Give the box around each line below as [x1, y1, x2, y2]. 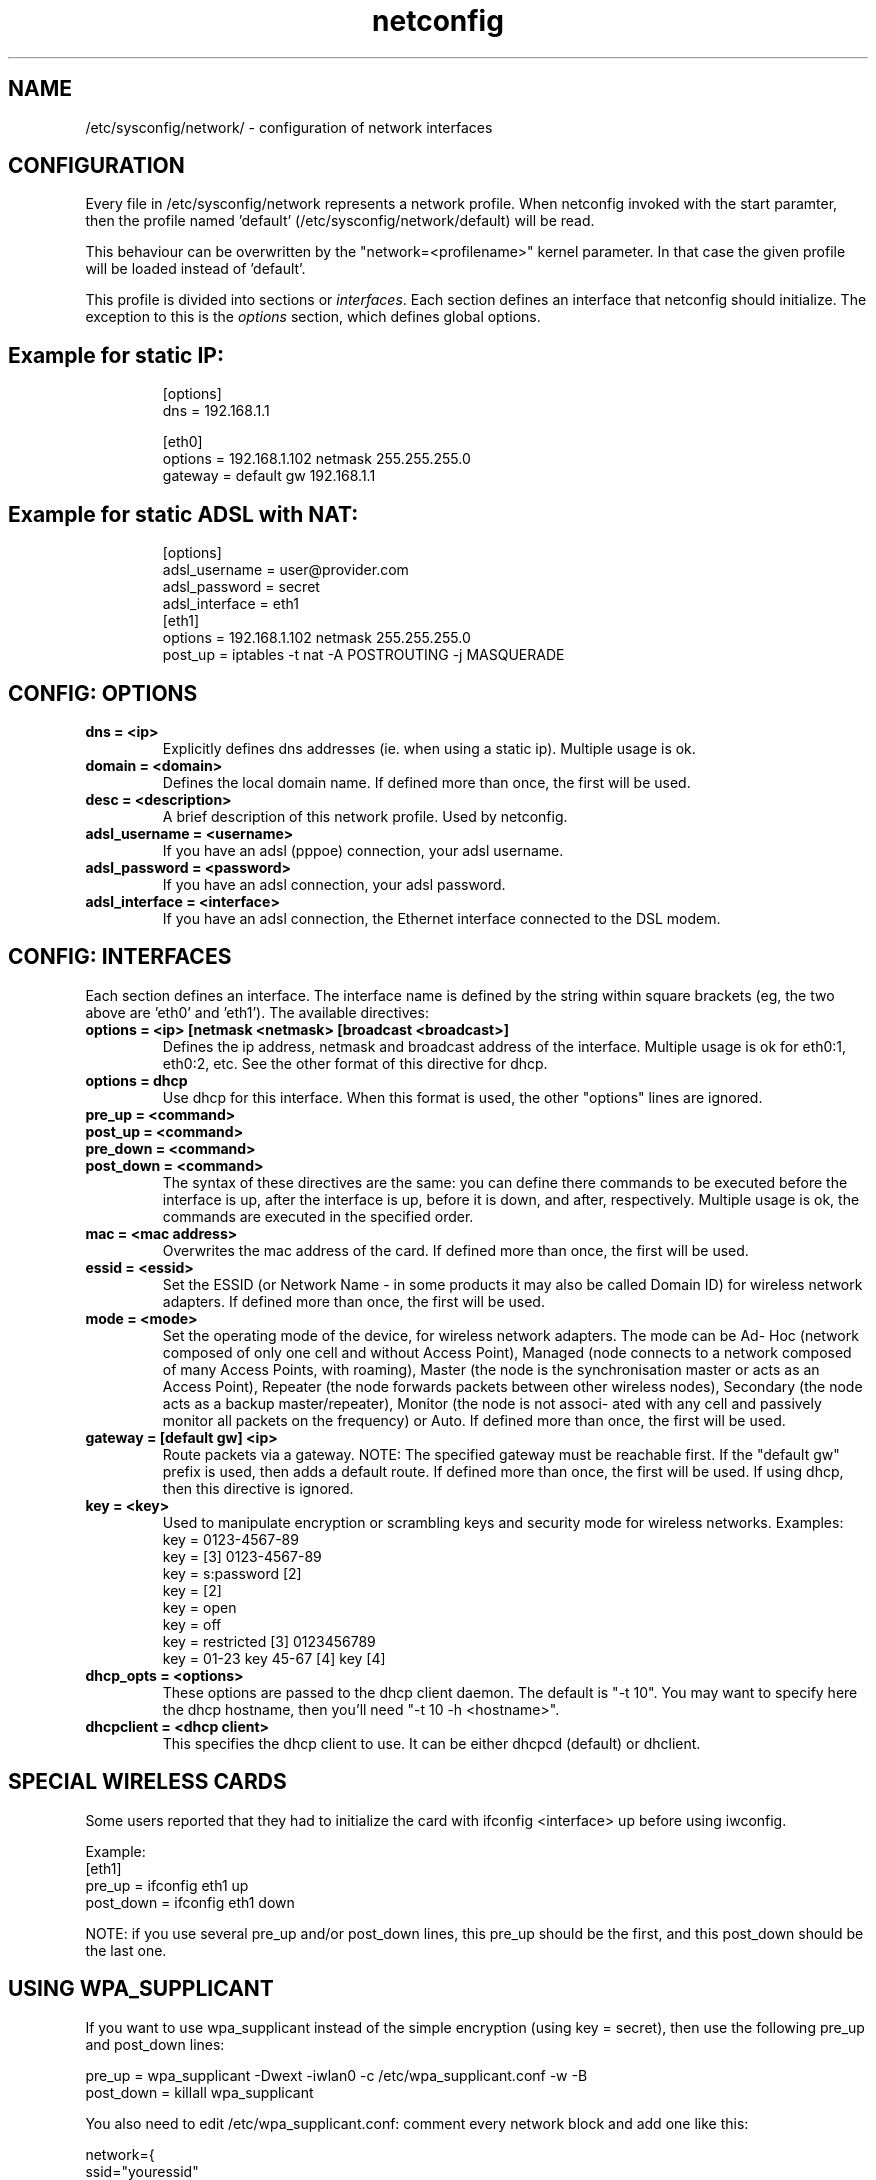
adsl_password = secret [162, 578, 320, 596]
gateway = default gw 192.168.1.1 [162, 467, 376, 485]
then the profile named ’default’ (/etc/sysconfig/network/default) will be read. [85, 212, 595, 230]
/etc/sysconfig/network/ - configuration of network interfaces [85, 118, 493, 136]
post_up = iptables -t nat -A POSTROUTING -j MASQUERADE [162, 646, 565, 664]
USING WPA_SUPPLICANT [8, 1976, 274, 2002]
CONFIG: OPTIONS [8, 680, 198, 706]
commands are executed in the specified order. [162, 1207, 474, 1225]
